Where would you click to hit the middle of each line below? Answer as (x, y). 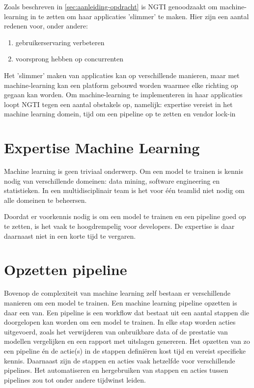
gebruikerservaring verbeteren (60, 42)
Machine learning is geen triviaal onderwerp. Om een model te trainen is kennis (124, 171)
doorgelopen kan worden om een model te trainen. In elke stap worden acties (120, 322)
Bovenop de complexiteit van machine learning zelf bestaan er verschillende (117, 293)
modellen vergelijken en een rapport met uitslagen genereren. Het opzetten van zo (127, 341)
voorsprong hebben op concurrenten (70, 59)
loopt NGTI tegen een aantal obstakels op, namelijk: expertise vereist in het (118, 104)
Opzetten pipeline (66, 269)
